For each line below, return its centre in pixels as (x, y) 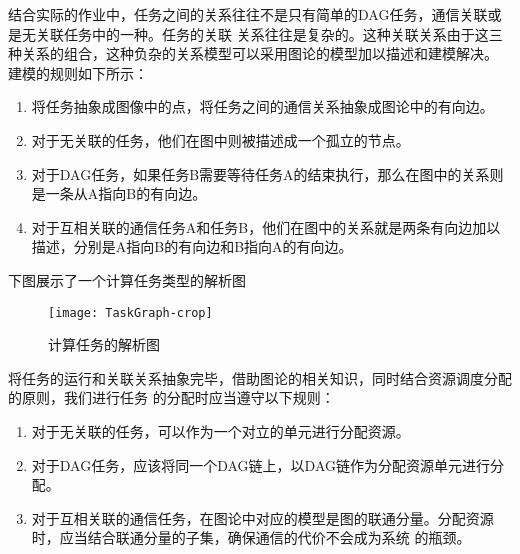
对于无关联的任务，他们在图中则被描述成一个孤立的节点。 (220, 139)
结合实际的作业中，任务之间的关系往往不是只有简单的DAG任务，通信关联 (248, 14)
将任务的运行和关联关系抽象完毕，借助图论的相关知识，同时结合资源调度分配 (260, 377)
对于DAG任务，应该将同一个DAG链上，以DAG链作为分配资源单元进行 (261, 464)
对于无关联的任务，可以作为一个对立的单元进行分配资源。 (220, 430)
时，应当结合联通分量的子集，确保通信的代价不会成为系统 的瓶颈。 (251, 537)
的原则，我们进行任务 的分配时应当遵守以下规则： (171, 397)
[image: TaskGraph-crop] (130, 312)
